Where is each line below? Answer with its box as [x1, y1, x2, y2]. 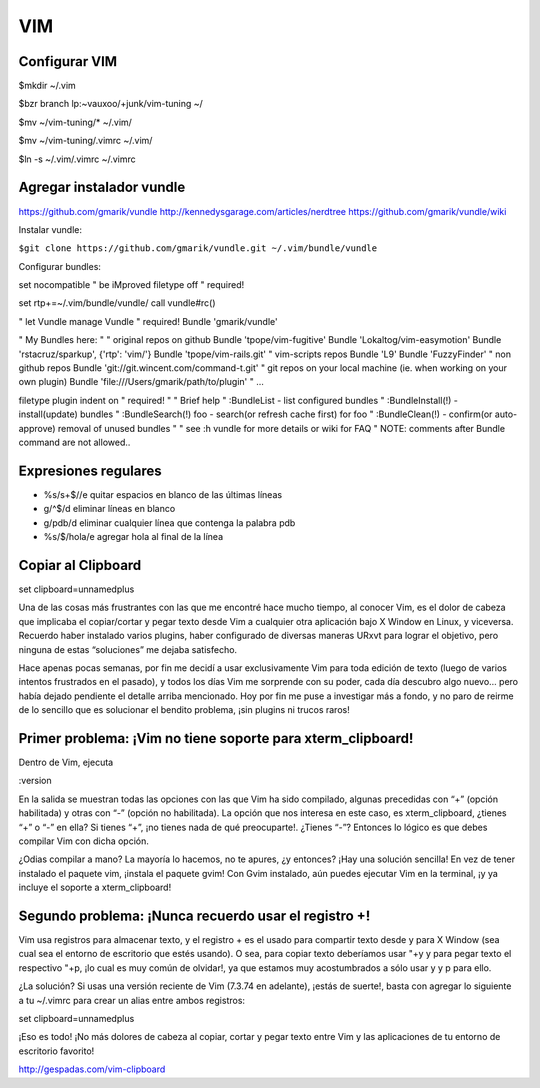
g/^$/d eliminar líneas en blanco [43, 503, 176, 515]
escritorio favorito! [18, 1045, 95, 1057]
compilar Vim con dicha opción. [18, 835, 150, 847]
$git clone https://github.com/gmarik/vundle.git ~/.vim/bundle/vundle [18, 243, 378, 254]
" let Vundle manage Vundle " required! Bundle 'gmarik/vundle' [18, 315, 279, 327]
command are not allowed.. [18, 436, 131, 448]
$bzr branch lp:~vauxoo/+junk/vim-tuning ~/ [18, 98, 204, 110]
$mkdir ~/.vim [18, 80, 77, 92]
